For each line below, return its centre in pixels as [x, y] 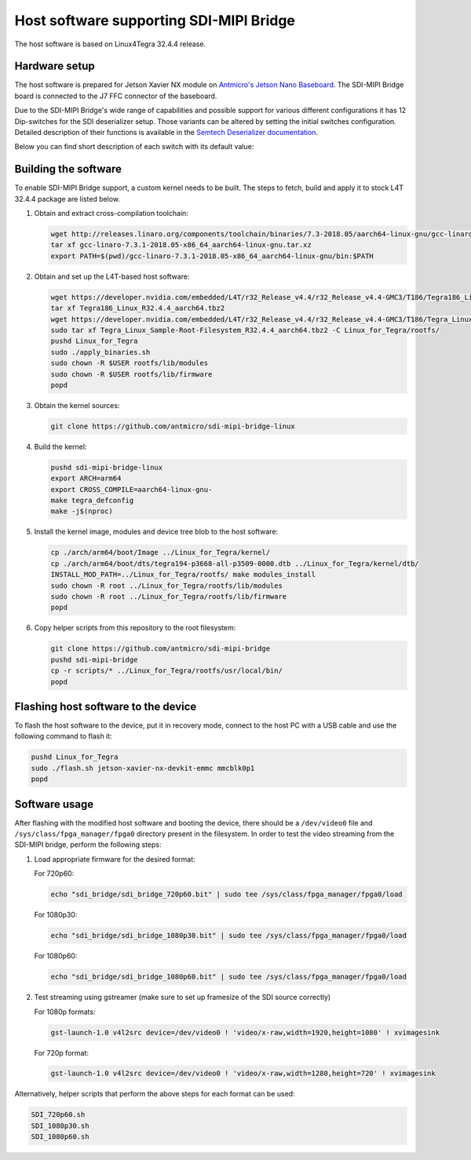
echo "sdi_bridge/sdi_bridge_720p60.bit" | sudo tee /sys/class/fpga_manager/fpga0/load [227, 894]
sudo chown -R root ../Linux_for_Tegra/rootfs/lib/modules [166, 585]
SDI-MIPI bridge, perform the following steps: [88, 844]
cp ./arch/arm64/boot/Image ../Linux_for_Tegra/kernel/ [161, 553]
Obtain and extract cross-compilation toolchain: [111, 213]
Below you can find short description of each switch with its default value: [134, 147]
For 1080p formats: [65, 1012]
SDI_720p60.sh [58, 1115]
